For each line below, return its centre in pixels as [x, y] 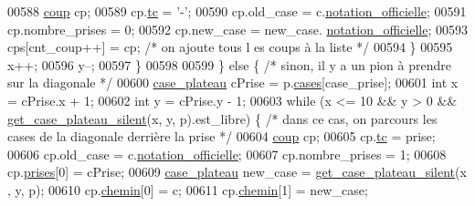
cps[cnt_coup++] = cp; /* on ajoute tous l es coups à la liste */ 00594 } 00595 [230, 47]
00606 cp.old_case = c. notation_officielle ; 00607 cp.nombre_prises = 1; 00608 [227, 154]
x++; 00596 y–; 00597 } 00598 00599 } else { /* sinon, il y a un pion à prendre [229, 64]
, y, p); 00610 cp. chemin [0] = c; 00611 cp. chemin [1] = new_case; [188, 189]
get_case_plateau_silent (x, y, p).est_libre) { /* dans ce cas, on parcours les [222, 118]
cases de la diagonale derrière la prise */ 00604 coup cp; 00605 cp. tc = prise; [222, 136]
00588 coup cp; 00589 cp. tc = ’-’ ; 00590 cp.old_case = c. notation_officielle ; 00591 [237, 11]
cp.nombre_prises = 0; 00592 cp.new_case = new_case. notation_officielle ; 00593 [237, 29]
